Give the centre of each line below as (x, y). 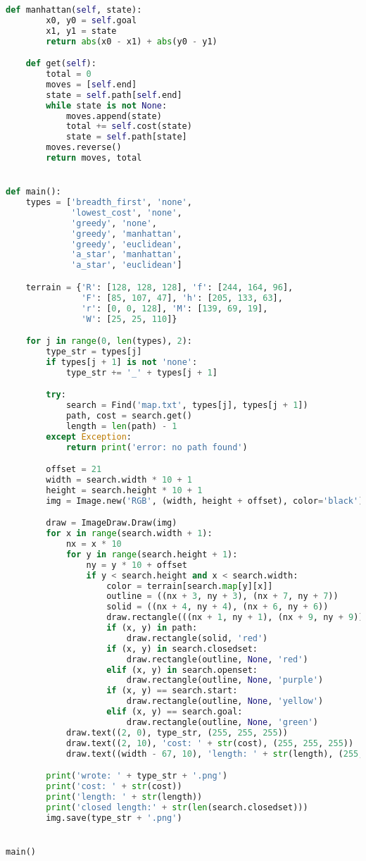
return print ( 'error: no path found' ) (157, 447)
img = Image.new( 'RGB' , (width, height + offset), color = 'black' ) (205, 501)
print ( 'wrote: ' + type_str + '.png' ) (137, 776)
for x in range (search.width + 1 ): (129, 534)
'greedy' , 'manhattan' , (127, 234)
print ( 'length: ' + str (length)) (124, 797)
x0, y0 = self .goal (91, 20)
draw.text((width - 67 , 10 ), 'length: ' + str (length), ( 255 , (215, 754)
